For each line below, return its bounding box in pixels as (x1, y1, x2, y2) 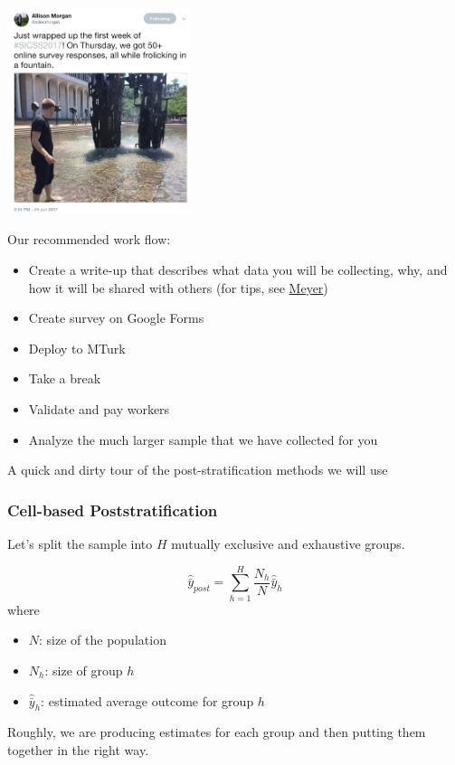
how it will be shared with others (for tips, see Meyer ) (28, 278, 328, 297)
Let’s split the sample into (7, 534, 153, 553)
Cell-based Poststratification (7, 498, 218, 521)
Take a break (28, 369, 101, 388)
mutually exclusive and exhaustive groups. (171, 534, 405, 553)
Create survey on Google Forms (28, 308, 204, 327)
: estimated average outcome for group (41, 691, 254, 710)
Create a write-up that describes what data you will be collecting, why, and (28, 260, 448, 279)
